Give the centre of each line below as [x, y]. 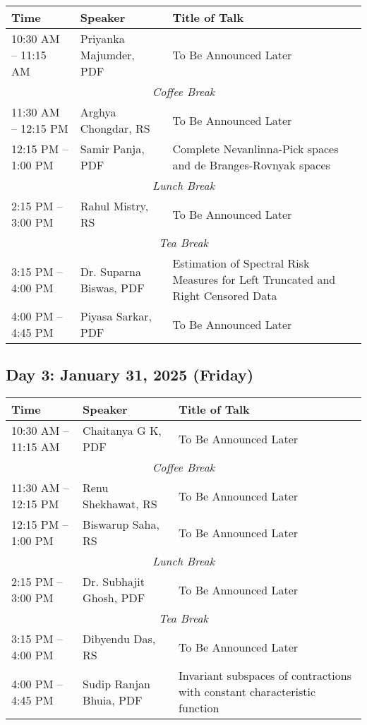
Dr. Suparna [110, 271]
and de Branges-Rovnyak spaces [251, 165]
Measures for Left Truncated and [254, 279]
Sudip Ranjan [116, 683]
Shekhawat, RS [120, 504]
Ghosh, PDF [114, 598]
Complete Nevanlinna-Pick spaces [255, 149]
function [199, 708]
